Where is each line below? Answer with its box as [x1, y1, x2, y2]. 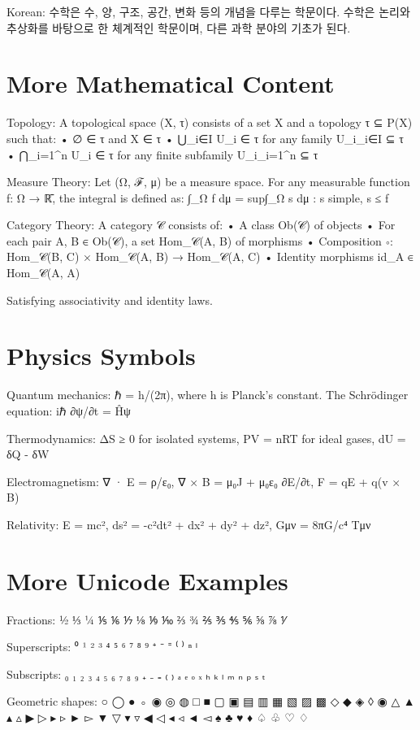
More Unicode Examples [6, 563, 288, 597]
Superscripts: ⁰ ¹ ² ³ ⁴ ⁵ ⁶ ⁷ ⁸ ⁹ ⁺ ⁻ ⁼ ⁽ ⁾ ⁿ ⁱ [6, 638, 198, 655]
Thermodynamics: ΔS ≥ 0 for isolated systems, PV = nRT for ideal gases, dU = [6, 429, 406, 446]
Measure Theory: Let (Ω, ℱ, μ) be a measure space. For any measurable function [6, 173, 410, 190]
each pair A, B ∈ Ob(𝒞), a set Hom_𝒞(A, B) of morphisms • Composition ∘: [6, 232, 393, 249]
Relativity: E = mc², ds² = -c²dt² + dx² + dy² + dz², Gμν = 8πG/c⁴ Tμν [6, 515, 371, 532]
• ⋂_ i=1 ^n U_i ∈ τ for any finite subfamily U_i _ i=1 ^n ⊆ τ [6, 146, 318, 163]
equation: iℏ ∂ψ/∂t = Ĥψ [6, 402, 131, 419]
